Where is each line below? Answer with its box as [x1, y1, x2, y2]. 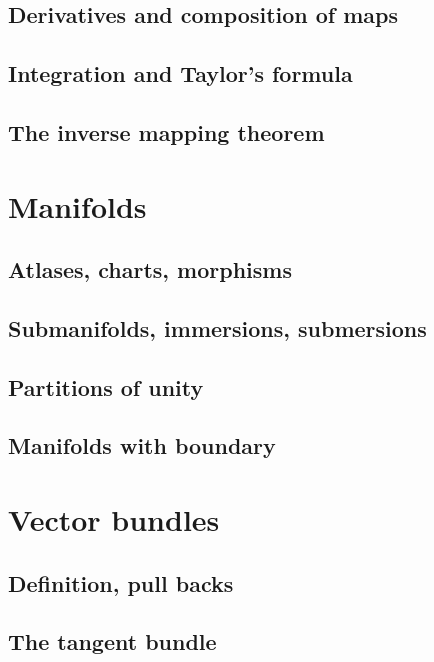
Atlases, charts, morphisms [8, 254, 292, 285]
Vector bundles [8, 499, 220, 540]
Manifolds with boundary [8, 430, 276, 461]
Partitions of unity [8, 371, 204, 402]
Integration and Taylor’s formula [8, 58, 353, 89]
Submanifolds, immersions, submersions [8, 312, 427, 343]
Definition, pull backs [8, 567, 234, 598]
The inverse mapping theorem [8, 116, 325, 147]
